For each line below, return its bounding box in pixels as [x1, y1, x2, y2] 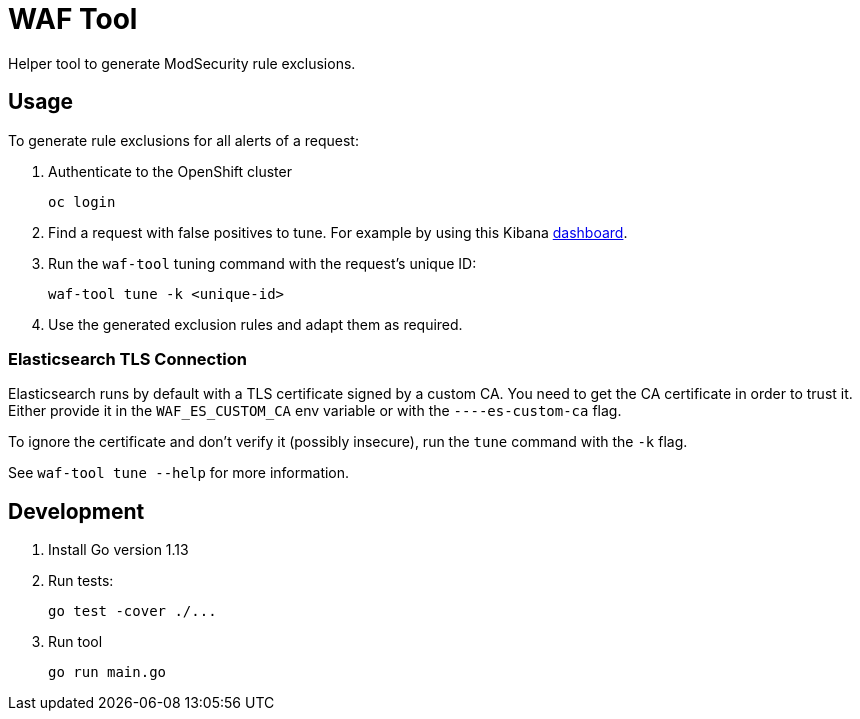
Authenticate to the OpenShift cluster [48, 162, 292, 180]
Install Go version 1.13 [48, 541, 189, 559]
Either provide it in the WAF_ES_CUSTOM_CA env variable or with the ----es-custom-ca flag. [8, 402, 622, 420]
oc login [48, 193, 116, 210]
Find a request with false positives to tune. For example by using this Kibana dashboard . [48, 223, 628, 241]
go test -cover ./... [48, 603, 217, 620]
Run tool [48, 633, 103, 651]
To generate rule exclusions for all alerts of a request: [8, 131, 359, 149]
